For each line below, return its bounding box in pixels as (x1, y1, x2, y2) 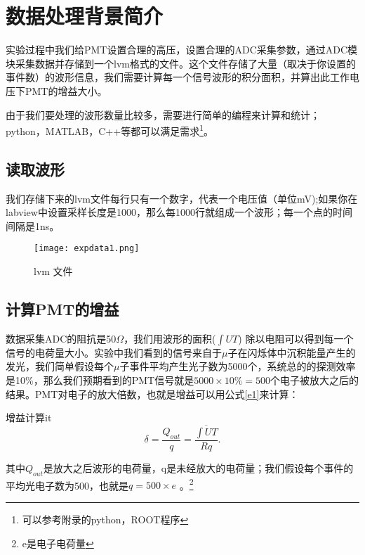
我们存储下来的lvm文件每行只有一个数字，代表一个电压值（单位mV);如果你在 (6, 191, 358, 205)
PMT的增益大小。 (25, 83, 107, 98)
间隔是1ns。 (6, 218, 60, 233)
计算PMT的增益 (6, 298, 119, 319)
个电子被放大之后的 (270, 372, 359, 387)
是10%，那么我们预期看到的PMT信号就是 (6, 372, 194, 387)
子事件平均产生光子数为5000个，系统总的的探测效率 (119, 359, 356, 374)
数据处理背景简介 (6, 1, 164, 30)
